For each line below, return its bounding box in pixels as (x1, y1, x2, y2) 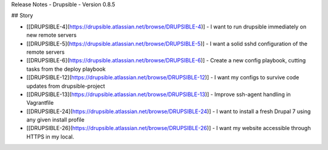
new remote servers (26, 31, 77, 39)
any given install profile (26, 116, 85, 123)
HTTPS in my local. (26, 133, 75, 140)
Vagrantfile (26, 99, 54, 106)
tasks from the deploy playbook (26, 65, 106, 73)
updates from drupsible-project (26, 82, 106, 90)
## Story (11, 12, 33, 19)
